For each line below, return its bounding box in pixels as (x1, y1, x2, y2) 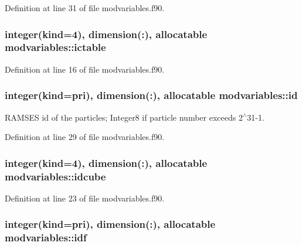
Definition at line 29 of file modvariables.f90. (5, 131, 165, 143)
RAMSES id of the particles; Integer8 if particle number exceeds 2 (5, 111, 243, 123)
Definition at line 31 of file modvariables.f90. (5, 2, 165, 13)
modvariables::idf (5, 230, 87, 245)
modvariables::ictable (5, 40, 106, 54)
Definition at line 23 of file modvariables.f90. (5, 192, 165, 204)
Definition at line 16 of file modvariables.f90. (5, 63, 165, 75)
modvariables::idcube (5, 169, 106, 183)
